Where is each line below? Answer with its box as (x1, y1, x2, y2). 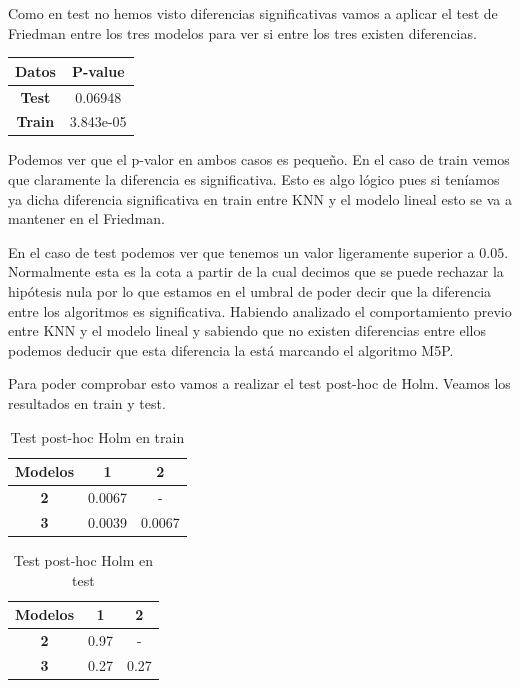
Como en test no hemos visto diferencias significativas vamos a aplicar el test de (8, 3, 498, 23)
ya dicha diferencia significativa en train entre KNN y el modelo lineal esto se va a (8, 188, 512, 209)
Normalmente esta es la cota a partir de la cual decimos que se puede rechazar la (8, 261, 504, 282)
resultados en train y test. (8, 393, 166, 413)
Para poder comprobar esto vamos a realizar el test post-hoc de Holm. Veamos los (8, 373, 511, 394)
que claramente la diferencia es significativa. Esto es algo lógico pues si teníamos (8, 169, 500, 190)
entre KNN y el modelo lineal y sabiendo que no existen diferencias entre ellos (8, 320, 486, 341)
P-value (71, 60, 125, 81)
